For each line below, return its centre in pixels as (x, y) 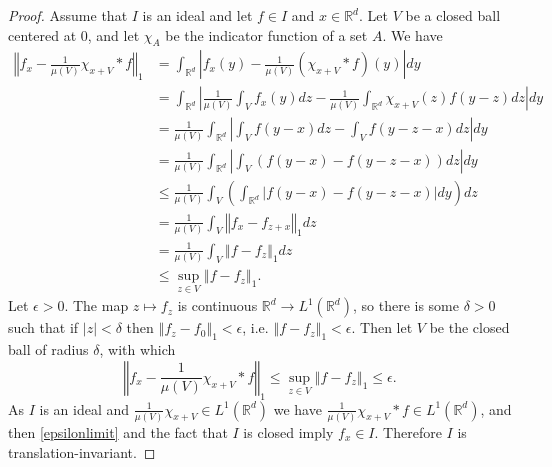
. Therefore (408, 431)
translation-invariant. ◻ (82, 451)
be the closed (469, 327)
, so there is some (405, 305)
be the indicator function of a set (266, 34)
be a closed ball (453, 15)
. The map (96, 305)
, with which (137, 349)
